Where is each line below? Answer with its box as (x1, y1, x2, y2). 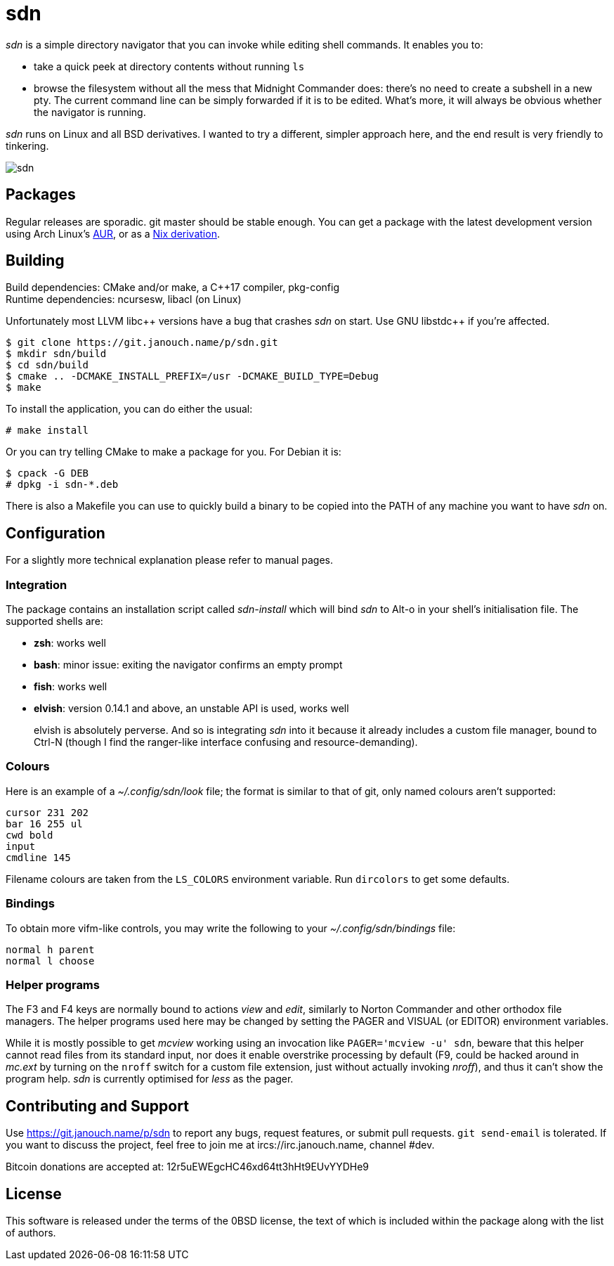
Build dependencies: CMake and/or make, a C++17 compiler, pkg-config (6, 281, 340, 294)
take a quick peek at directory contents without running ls (34, 60, 305, 72)
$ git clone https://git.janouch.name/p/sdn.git (6, 337, 278, 349)
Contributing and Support (6, 1097, 189, 1115)
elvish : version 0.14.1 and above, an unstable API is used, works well (34, 702, 349, 715)
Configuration (6, 524, 105, 542)
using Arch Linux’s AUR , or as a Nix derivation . (6, 227, 220, 240)
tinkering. (6, 139, 49, 152)
